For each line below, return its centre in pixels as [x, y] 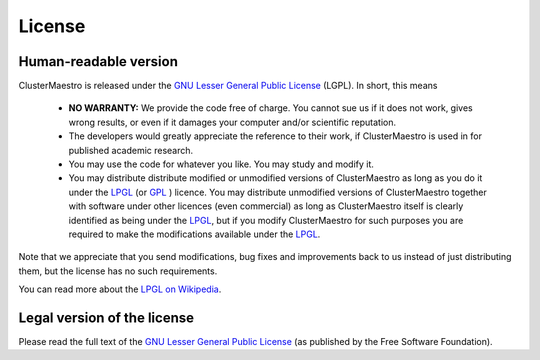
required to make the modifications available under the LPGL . [194, 234]
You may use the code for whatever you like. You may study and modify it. [221, 164]
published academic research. [131, 150]
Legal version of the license [106, 317]
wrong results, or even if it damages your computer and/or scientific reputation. [232, 122]
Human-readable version [98, 61]
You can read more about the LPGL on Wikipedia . [120, 289]
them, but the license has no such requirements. [118, 271]
